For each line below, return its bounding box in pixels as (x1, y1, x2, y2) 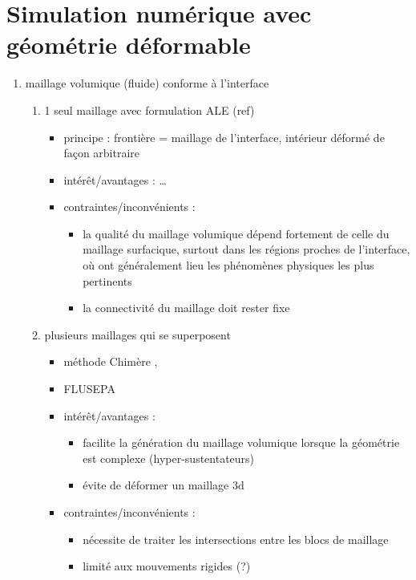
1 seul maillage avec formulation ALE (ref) (44, 101, 255, 118)
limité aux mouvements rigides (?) (83, 558, 251, 574)
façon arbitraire (63, 144, 140, 161)
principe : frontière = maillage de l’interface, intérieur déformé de (63, 128, 385, 145)
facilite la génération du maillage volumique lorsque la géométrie (83, 434, 400, 451)
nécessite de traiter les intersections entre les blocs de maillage (83, 530, 389, 547)
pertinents (83, 272, 132, 289)
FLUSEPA (63, 380, 115, 397)
